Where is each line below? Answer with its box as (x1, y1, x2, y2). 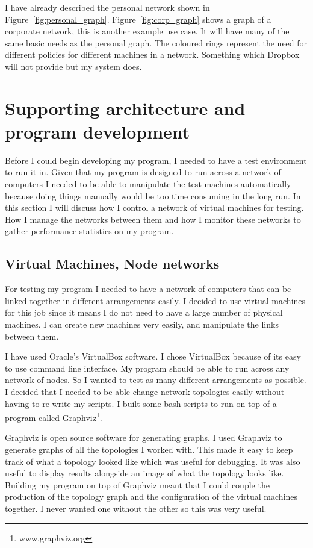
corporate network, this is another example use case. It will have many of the (5, 25, 290, 37)
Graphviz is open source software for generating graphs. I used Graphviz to (5, 431, 282, 444)
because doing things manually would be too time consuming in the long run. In (5, 189, 301, 202)
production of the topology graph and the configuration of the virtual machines (5, 490, 298, 503)
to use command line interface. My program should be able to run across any (5, 361, 290, 374)
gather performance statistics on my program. (5, 225, 174, 237)
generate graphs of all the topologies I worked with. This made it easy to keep (5, 443, 293, 456)
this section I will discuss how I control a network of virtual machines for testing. (5, 201, 304, 214)
